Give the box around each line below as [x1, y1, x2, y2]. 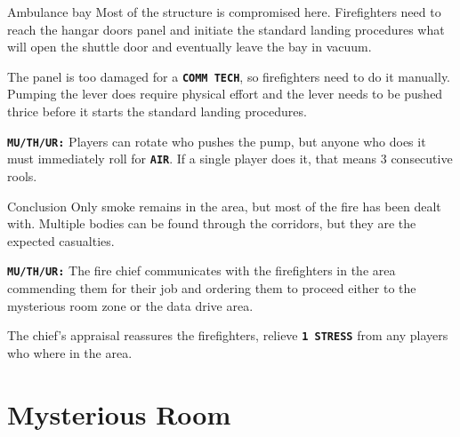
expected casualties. [7, 231, 115, 250]
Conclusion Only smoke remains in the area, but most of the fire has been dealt [7, 196, 441, 215]
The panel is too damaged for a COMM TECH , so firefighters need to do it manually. [7, 67, 451, 85]
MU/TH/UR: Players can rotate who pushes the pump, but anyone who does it [7, 131, 426, 150]
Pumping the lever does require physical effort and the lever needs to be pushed [7, 84, 443, 103]
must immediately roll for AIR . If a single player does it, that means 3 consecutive [7, 149, 453, 168]
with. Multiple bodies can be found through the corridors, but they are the [7, 214, 416, 233]
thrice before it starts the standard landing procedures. [7, 102, 307, 121]
